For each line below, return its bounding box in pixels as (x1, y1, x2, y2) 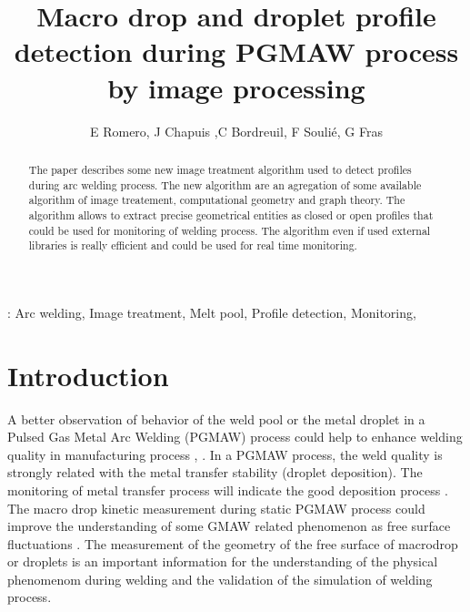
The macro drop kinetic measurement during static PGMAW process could (7, 498, 425, 517)
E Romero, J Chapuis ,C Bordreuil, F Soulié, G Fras (89, 121, 384, 140)
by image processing (107, 68, 365, 106)
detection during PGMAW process (14, 33, 459, 70)
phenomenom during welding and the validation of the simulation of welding (7, 569, 433, 588)
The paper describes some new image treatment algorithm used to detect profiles (28, 161, 412, 177)
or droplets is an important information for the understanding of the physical (7, 552, 438, 571)
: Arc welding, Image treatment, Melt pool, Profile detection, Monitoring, (7, 302, 416, 321)
